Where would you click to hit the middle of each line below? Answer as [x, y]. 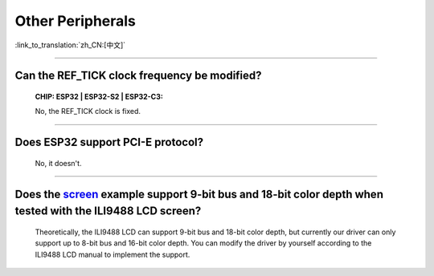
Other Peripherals [76, 21]
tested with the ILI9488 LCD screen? [108, 211]
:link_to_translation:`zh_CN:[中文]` [70, 45]
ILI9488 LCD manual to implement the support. [113, 254]
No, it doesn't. [58, 163]
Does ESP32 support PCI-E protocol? [109, 142]
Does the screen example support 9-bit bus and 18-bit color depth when [199, 194]
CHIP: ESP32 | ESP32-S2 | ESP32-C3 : [99, 96]
